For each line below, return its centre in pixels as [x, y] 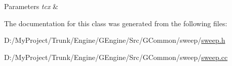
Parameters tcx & [31, 6]
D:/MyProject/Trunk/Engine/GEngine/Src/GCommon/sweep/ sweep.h [115, 40]
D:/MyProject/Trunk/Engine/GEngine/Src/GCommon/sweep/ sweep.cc [116, 57]
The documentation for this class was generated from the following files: [116, 23]
